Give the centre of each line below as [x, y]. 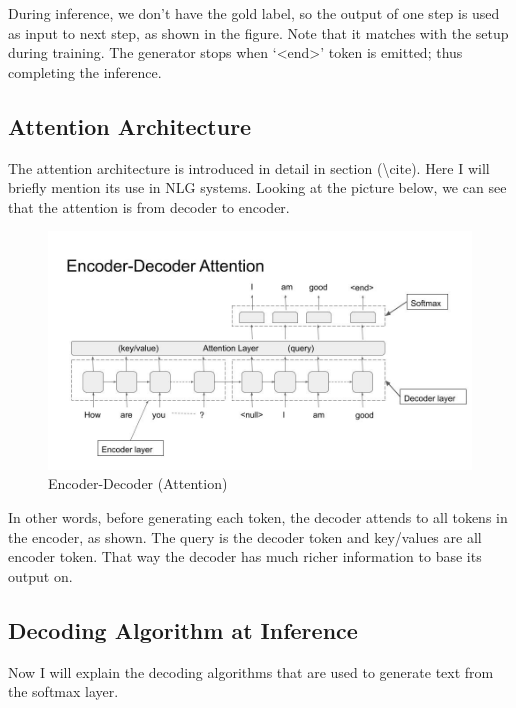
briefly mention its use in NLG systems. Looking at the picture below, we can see [257, 187]
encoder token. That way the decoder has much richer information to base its [245, 556]
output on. [40, 575]
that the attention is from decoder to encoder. [149, 206]
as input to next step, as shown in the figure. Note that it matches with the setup [258, 32]
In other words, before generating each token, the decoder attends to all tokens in [258, 517]
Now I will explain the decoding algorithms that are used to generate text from [251, 671]
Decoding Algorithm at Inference [183, 629]
